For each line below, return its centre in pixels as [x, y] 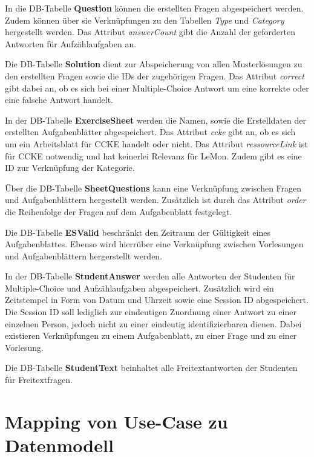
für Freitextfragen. [39, 380]
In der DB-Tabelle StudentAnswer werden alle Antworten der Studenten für [150, 276]
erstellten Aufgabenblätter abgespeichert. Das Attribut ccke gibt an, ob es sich [150, 132]
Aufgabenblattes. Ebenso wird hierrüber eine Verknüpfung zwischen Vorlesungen [154, 244]
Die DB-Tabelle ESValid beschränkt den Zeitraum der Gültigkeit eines [138, 232]
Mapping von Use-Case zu [116, 421]
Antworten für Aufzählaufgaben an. [71, 43]
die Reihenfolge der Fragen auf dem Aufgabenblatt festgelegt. [119, 211]
